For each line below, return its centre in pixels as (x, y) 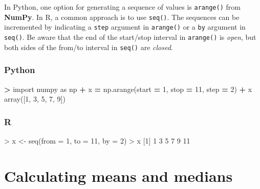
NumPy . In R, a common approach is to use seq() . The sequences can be (122, 17)
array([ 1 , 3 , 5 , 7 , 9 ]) (35, 99)
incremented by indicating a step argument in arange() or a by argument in (125, 27)
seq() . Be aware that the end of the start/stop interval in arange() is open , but (130, 37)
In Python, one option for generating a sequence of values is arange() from (122, 7)
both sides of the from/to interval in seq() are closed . (89, 47)
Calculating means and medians (118, 175)
